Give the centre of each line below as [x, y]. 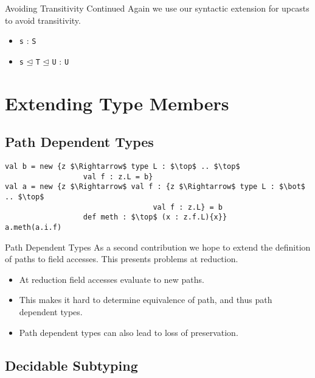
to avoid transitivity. [43, 20]
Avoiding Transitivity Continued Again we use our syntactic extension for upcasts [157, 8]
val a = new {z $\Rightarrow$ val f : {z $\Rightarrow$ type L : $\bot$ [155, 187]
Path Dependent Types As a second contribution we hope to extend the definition [158, 247]
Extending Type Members [117, 103]
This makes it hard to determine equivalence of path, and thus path [146, 300]
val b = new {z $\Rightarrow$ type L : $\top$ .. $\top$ [123, 167]
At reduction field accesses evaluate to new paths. [112, 279]
